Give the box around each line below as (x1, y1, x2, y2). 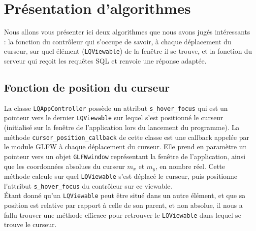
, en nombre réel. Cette (155, 161, 225, 171)
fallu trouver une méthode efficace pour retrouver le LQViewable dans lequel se (4, 209, 241, 220)
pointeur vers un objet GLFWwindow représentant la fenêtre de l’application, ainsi (4, 151, 246, 161)
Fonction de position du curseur (4, 79, 170, 95)
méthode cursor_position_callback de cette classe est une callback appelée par (4, 132, 249, 142)
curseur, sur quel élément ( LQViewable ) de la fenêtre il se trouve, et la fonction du (4, 46, 252, 56)
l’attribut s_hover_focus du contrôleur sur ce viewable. (4, 180, 172, 191)
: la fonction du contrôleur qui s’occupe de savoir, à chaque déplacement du (4, 36, 231, 46)
